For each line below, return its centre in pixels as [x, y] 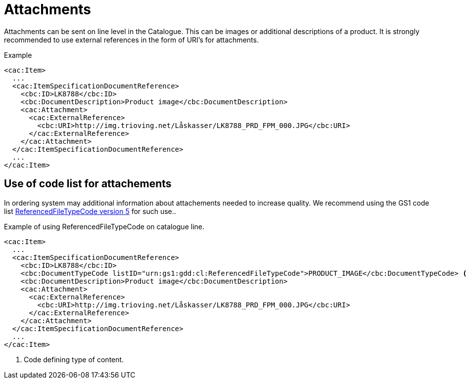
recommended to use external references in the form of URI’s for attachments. [131, 40]
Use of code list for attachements [88, 184]
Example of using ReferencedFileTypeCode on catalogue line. [104, 226]
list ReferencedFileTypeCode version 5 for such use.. [90, 211]
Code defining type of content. [74, 359]
